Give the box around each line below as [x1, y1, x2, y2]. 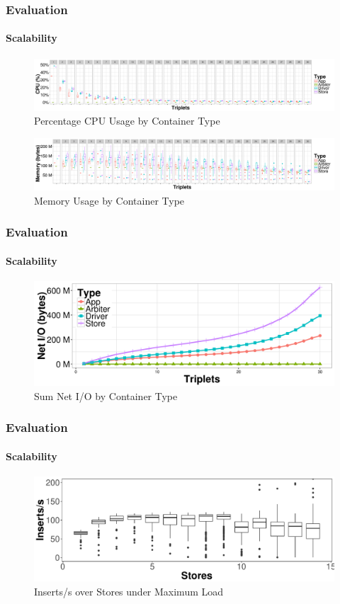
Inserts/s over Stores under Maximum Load [34, 583, 224, 598]
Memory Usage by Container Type [34, 193, 185, 207]
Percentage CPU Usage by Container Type [34, 113, 220, 128]
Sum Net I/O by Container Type [34, 388, 178, 403]
